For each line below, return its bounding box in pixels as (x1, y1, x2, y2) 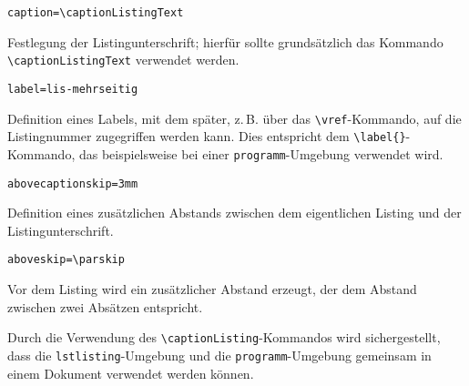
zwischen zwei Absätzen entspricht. (7, 297, 203, 316)
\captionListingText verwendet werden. (7, 50, 240, 69)
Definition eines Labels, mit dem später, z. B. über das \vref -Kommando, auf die (7, 108, 462, 127)
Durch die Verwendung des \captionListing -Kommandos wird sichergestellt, (7, 328, 441, 347)
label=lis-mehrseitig (7, 82, 138, 96)
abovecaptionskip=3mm (7, 177, 138, 190)
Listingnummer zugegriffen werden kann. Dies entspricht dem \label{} (7, 127, 406, 146)
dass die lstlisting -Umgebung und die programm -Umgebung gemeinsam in (7, 345, 432, 364)
